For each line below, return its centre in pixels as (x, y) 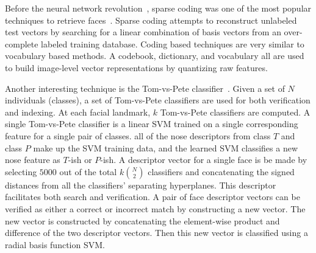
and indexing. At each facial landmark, (78, 112)
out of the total (88, 171)
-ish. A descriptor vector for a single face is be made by (204, 160)
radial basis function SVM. (55, 244)
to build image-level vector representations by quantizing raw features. (136, 67)
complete (22, 43)
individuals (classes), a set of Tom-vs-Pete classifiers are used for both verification (158, 100)
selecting (21, 171)
